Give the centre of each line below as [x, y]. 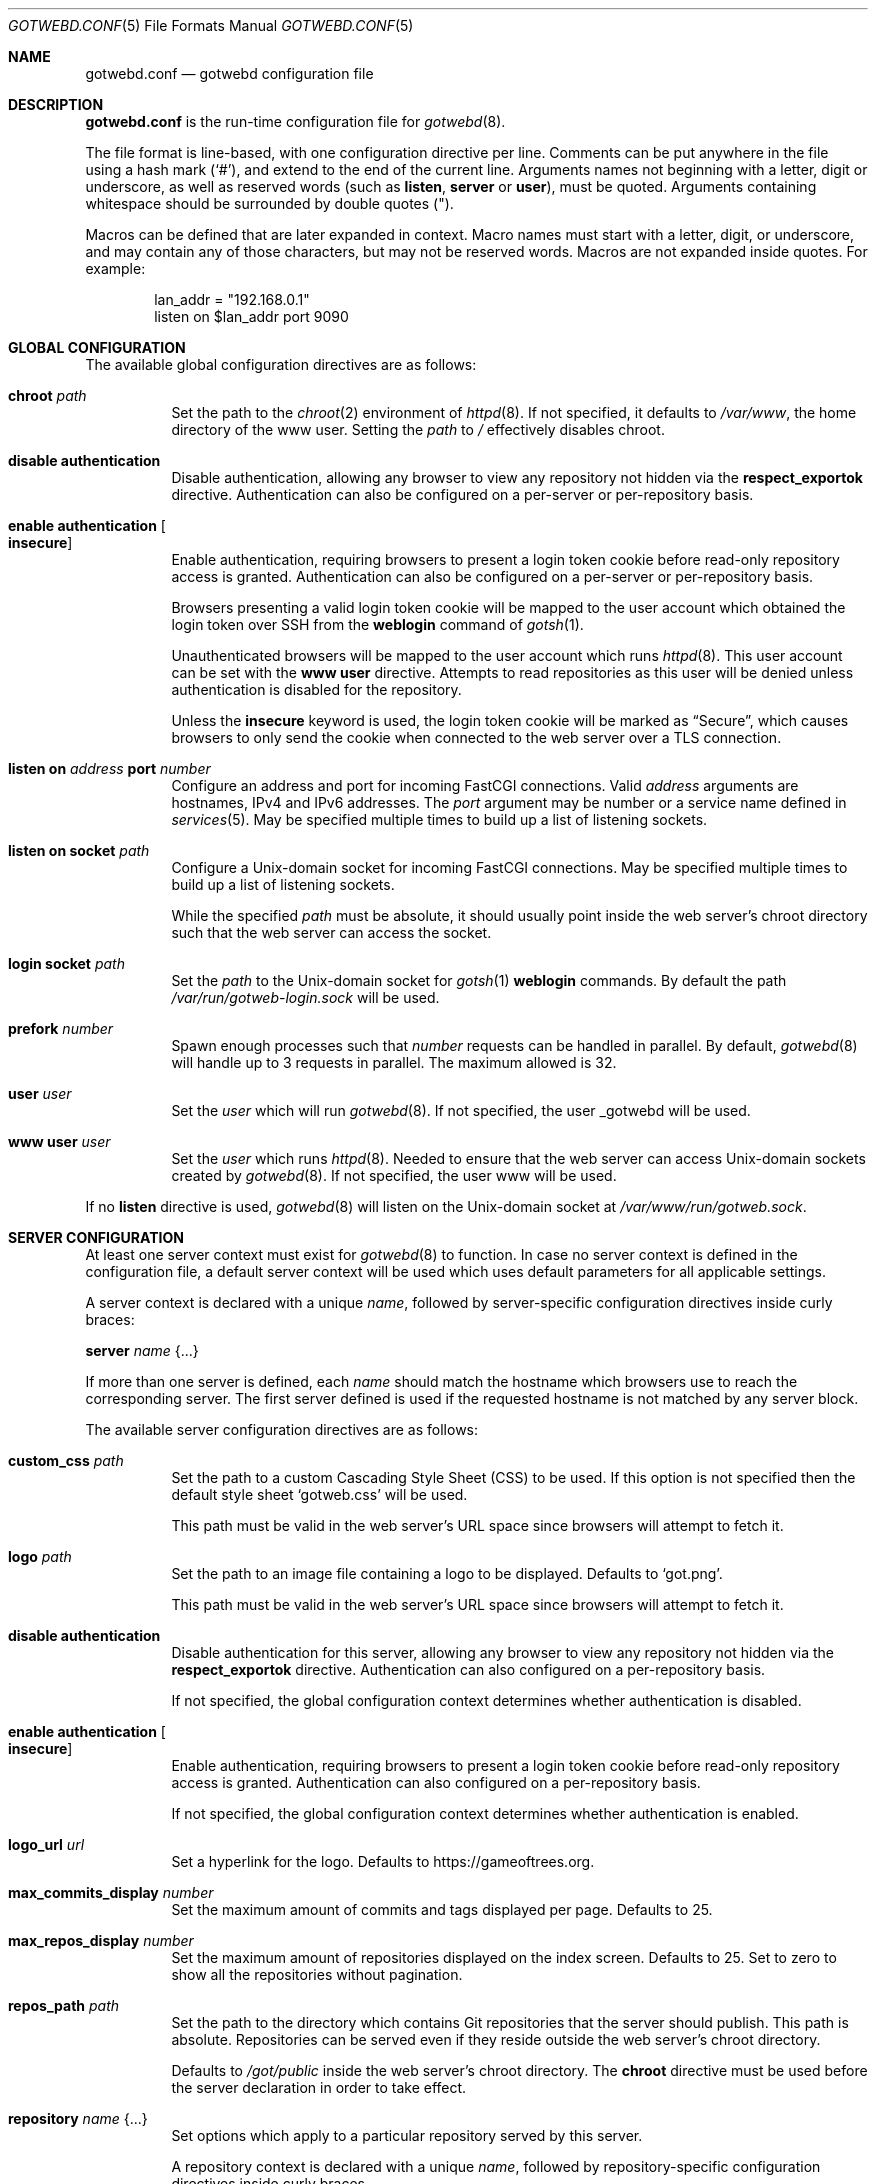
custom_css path [66, 1460]
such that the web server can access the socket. [331, 932]
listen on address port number [109, 768]
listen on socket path [79, 850]
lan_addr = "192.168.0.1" [232, 299]
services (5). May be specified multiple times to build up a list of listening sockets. [439, 819]
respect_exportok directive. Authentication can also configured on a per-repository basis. [468, 1669]
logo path [40, 1556]
